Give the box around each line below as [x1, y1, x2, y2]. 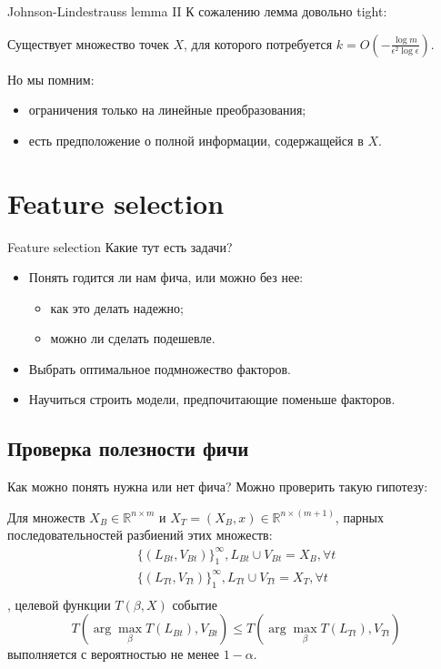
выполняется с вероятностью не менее [7, 644, 220, 664]
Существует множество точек [7, 34, 169, 53]
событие [172, 594, 217, 613]
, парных [335, 507, 385, 526]
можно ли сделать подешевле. [50, 329, 215, 348]
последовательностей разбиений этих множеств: [7, 525, 273, 544]
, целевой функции [7, 594, 111, 613]
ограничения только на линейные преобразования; [28, 100, 306, 119]
